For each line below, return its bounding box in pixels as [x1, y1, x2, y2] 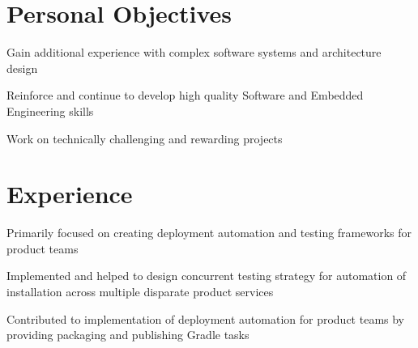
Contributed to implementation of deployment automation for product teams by [6, 310, 405, 327]
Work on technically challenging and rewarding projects [6, 129, 283, 146]
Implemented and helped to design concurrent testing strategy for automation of [6, 267, 407, 284]
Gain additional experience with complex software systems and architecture [6, 44, 382, 61]
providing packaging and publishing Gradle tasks [6, 326, 250, 343]
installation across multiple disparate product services [6, 283, 274, 299]
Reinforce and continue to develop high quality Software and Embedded [6, 87, 364, 104]
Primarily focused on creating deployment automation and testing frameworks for [6, 224, 412, 241]
